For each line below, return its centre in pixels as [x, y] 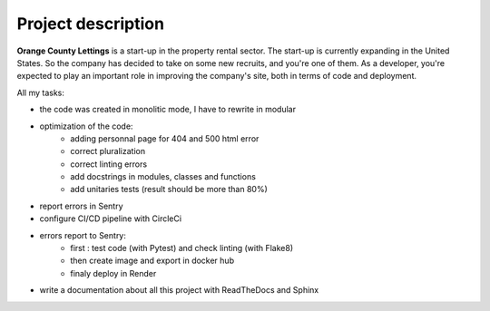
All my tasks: [41, 92]
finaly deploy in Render [113, 273]
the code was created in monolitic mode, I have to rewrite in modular [168, 110]
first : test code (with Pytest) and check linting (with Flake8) [182, 248]
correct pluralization [108, 151]
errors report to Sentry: [83, 235]
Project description [91, 24]
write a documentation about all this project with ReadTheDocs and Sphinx [179, 290]
